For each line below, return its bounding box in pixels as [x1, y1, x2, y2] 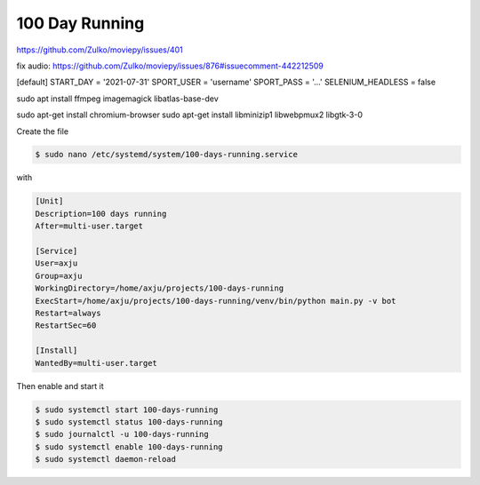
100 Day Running [16, 13, 145, 33]
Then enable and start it [16, 380, 104, 391]
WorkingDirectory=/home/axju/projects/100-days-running [35, 283, 284, 293]
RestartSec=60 [35, 321, 97, 330]
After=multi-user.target [35, 221, 144, 231]
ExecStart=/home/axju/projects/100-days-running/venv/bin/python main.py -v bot [35, 296, 396, 306]
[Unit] [35, 196, 64, 206]
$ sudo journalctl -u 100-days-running [35, 429, 209, 440]
